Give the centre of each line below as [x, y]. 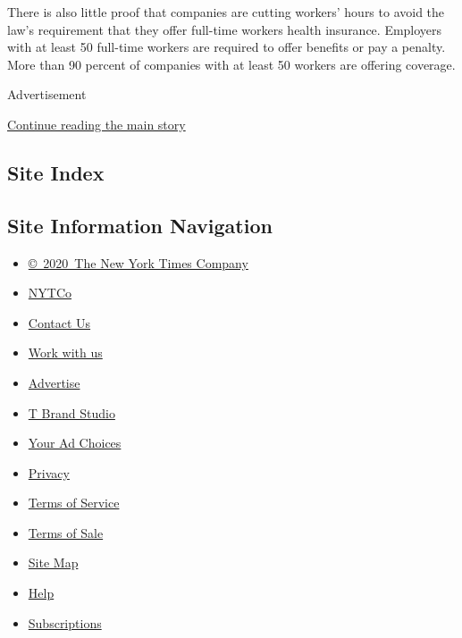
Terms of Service [74, 503]
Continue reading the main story [97, 124]
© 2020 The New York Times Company [138, 262]
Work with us [65, 353]
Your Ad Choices [75, 443]
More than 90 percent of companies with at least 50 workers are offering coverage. [231, 64]
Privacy [49, 472]
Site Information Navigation [140, 225]
